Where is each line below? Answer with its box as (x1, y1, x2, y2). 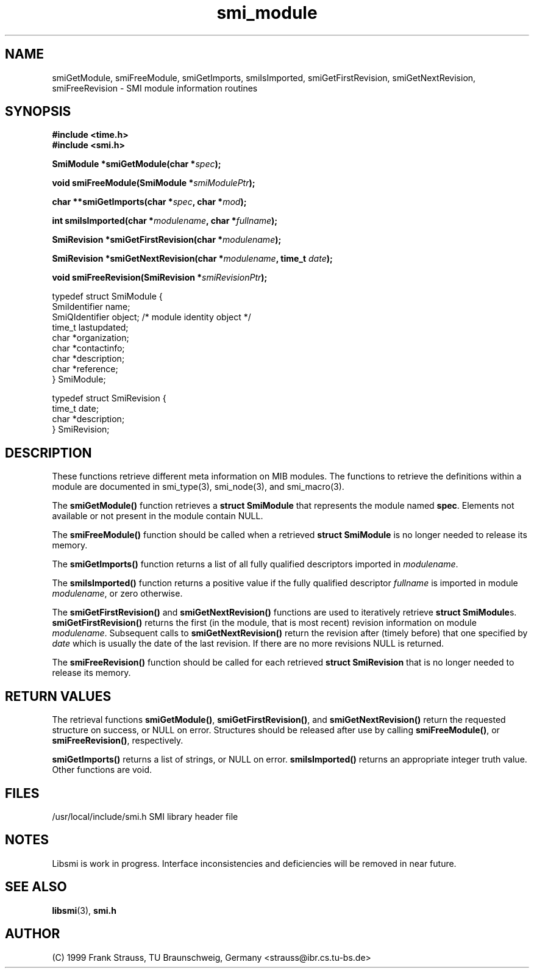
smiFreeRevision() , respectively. (52, 735, 183, 746)
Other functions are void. (52, 764, 152, 775)
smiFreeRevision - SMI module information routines (52, 82, 258, 93)
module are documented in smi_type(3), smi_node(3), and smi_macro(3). (52, 481, 344, 492)
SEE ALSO (5, 879, 67, 895)
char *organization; (52, 332, 129, 343)
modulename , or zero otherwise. (52, 588, 183, 599)
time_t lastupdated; (52, 322, 129, 333)
